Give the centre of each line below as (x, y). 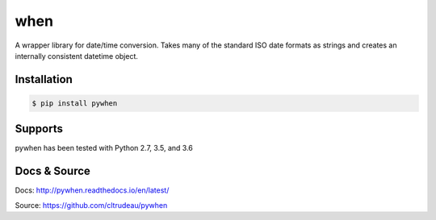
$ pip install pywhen (75, 103)
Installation (44, 79)
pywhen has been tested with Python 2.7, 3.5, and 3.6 (104, 148)
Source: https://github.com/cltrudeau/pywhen (91, 205)
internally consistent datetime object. (77, 56)
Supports (39, 129)
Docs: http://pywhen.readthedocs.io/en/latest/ (92, 190)
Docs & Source (52, 171)
